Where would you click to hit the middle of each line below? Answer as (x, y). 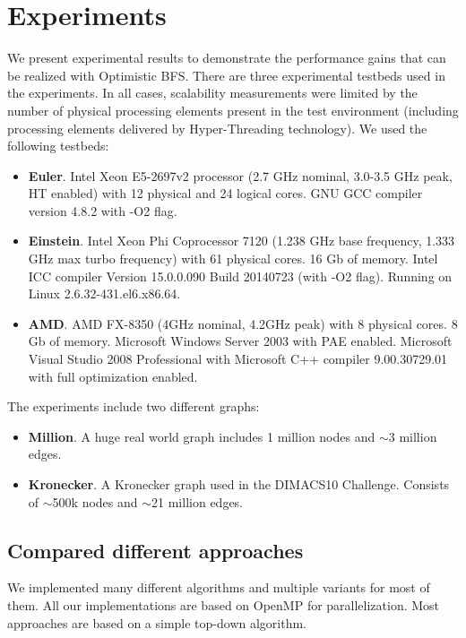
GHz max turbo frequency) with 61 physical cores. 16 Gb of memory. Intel (233, 259)
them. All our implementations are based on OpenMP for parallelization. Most (224, 604)
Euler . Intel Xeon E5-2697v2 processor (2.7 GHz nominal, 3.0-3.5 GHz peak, (240, 175)
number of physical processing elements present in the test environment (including (233, 110)
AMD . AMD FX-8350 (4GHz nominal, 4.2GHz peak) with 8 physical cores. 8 (243, 323)
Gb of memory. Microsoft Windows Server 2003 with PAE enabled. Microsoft (240, 341)
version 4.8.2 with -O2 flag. (103, 210)
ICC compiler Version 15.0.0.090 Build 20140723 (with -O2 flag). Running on (240, 276)
